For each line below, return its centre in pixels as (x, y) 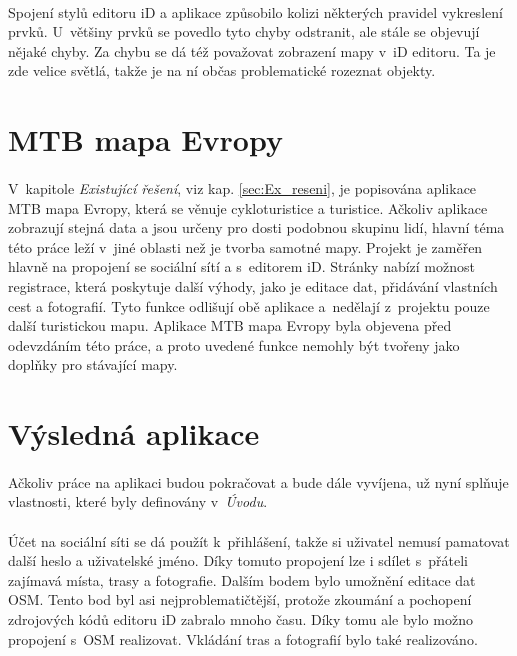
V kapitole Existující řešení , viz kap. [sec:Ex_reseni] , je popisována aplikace (242, 187)
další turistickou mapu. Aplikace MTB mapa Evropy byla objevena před (230, 325)
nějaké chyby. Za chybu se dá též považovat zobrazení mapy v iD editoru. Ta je (252, 50)
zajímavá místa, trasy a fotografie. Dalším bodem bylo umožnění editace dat (242, 579)
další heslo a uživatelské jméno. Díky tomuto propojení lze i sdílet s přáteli (238, 560)
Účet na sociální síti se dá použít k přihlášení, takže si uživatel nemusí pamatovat (259, 540)
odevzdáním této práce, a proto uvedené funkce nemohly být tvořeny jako (234, 344)
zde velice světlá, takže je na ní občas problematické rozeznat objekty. (222, 70)
